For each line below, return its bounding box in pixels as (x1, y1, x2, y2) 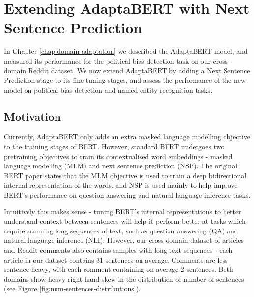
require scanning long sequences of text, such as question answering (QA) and (4, 225, 238, 235)
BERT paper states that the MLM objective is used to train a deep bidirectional (4, 170, 247, 180)
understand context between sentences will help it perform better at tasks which (4, 216, 246, 226)
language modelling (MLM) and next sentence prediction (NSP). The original (4, 161, 238, 171)
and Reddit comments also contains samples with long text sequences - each (4, 245, 233, 255)
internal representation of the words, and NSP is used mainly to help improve (4, 180, 238, 190)
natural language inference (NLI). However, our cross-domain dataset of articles (4, 235, 244, 245)
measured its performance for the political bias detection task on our (4, 55, 211, 66)
